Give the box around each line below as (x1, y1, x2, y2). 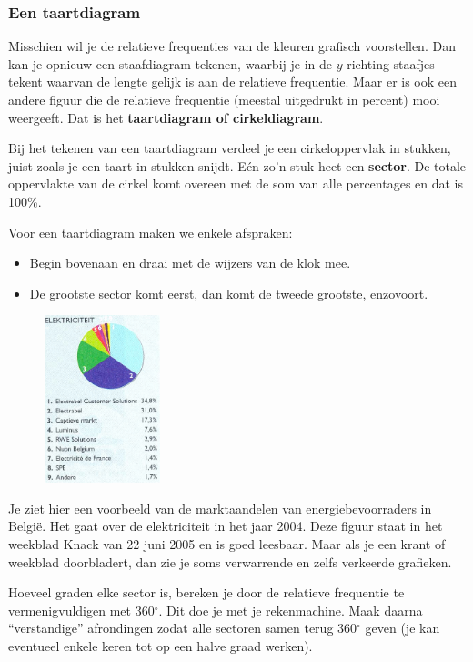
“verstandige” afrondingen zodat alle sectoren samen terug (8, 618, 334, 637)
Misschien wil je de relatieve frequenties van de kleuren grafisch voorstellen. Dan (8, 36, 456, 56)
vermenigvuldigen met (8, 600, 131, 619)
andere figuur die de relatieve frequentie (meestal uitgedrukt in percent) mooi (8, 90, 440, 108)
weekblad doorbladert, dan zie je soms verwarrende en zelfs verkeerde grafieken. (8, 552, 452, 571)
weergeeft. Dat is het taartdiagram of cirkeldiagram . (8, 107, 324, 127)
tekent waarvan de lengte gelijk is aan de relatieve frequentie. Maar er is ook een (8, 72, 458, 91)
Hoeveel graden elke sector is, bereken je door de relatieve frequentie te (8, 583, 405, 602)
